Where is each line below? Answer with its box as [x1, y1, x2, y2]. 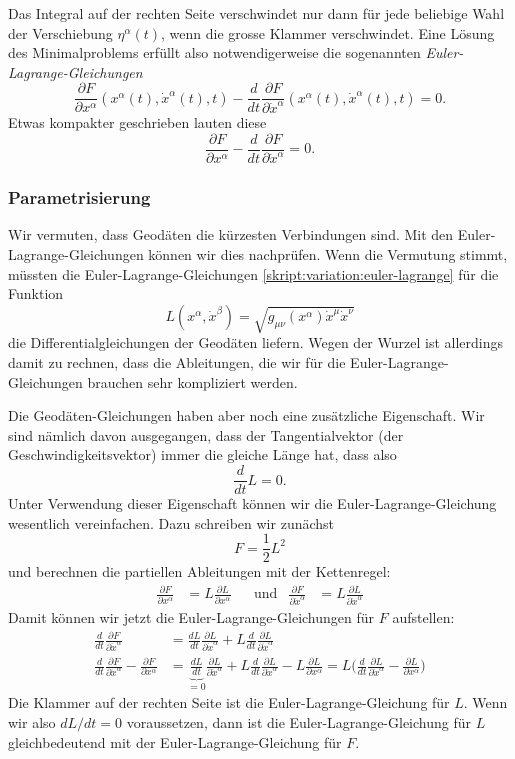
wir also [8, 711, 56, 732]
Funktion [8, 283, 64, 304]
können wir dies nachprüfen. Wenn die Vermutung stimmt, [148, 244, 508, 265]
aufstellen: [392, 606, 455, 627]
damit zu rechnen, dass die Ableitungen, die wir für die [8, 352, 346, 373]
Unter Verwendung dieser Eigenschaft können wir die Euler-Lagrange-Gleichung [8, 493, 497, 514]
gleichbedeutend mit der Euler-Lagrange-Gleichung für [8, 731, 342, 752]
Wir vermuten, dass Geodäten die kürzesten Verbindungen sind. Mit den [8, 224, 454, 245]
